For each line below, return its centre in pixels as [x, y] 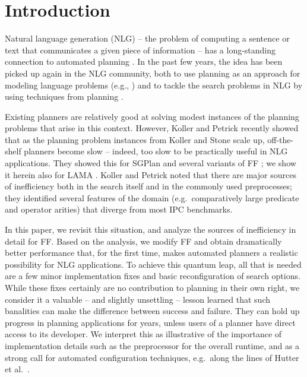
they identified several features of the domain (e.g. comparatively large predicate [152, 197]
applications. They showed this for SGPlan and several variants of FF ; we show [151, 163]
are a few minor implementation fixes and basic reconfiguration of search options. [153, 276]
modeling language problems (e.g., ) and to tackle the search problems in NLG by [154, 85]
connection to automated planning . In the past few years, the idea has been [144, 61]
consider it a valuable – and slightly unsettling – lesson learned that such [137, 299]
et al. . [17, 369]
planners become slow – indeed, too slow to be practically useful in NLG [156, 151]
